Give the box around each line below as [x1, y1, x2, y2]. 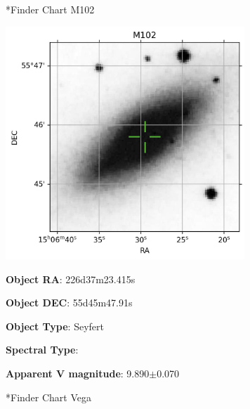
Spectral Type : [6, 342, 79, 357]
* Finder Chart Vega [6, 389, 92, 404]
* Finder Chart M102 [6, 2, 95, 16]
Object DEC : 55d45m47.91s [6, 295, 133, 310]
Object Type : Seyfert [6, 318, 104, 333]
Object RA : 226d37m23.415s [6, 271, 136, 286]
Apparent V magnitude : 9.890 [6, 366, 150, 381]
